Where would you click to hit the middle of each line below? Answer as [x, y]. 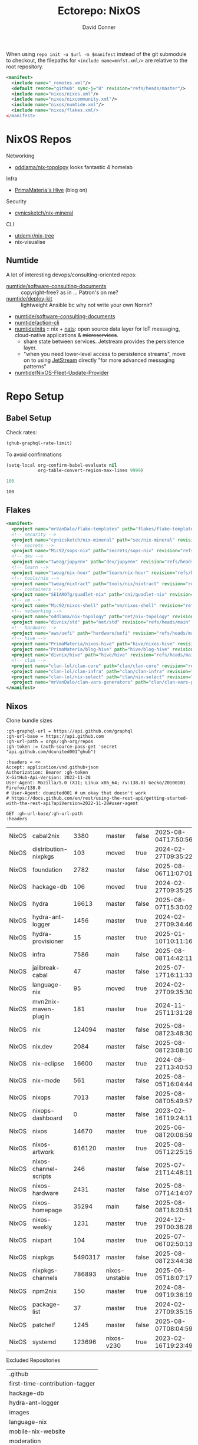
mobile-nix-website [37, 1431]
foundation [47, 869]
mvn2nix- [46, 1001]
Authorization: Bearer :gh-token [47, 772]
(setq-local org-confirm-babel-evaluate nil [62, 465]
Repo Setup [35, 396]
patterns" [35, 366]
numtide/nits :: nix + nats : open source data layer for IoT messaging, [97, 329]
